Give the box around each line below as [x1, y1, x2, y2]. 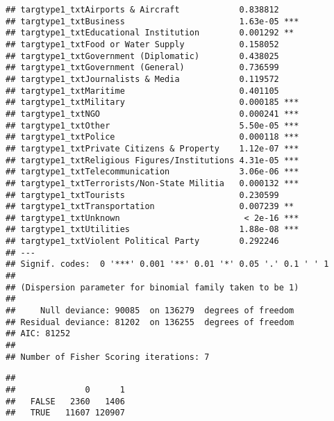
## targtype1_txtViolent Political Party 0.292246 [6, 236, 279, 247]
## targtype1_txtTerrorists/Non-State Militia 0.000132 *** [6, 178, 299, 188]
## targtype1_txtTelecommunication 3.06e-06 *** [6, 167, 299, 177]
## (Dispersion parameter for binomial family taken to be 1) [6, 282, 299, 292]
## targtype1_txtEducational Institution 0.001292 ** [6, 28, 294, 38]
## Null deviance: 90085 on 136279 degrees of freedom [6, 306, 294, 316]
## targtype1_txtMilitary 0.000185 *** [6, 97, 299, 108]
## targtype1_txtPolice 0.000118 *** [6, 132, 299, 142]
